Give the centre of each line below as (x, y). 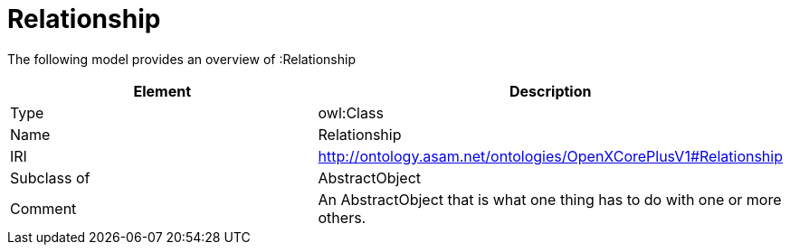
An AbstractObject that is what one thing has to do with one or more (550, 199)
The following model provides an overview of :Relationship (181, 59)
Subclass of (50, 177)
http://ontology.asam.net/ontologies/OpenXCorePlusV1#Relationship (550, 156)
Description (551, 91)
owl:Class (351, 112)
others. (342, 217)
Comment (43, 208)
